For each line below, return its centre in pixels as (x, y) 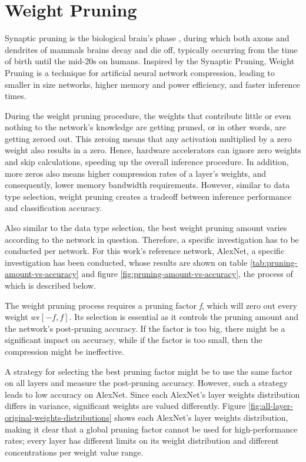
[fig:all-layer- (271, 406)
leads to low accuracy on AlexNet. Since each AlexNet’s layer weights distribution (152, 394)
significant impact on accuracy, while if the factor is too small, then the (134, 340)
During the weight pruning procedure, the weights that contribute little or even (148, 115)
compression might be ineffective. (64, 351)
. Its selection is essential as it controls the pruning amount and (184, 317)
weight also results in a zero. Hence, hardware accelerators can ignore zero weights (153, 150)
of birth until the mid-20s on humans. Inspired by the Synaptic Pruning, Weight (150, 61)
